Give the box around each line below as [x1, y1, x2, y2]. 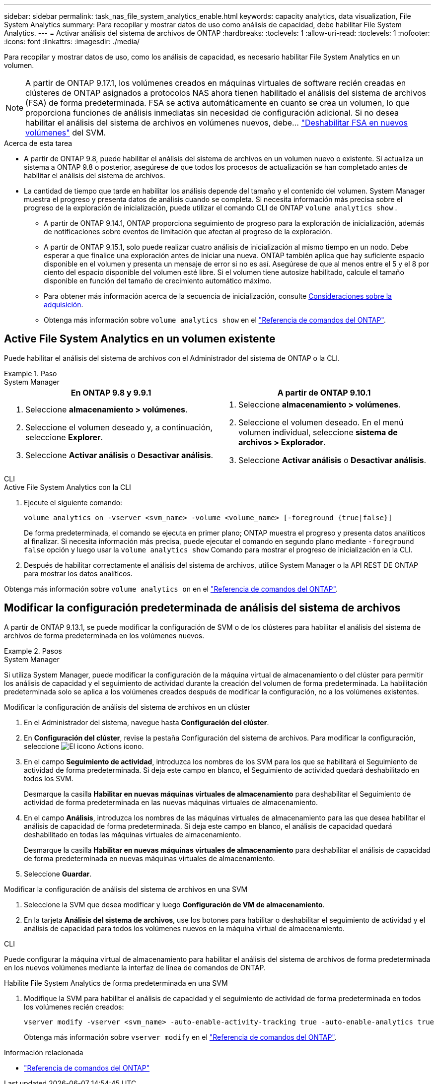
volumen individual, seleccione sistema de [238, 427, 398, 437]
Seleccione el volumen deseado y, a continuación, [25, 422, 213, 432]
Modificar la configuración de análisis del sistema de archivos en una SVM [4, 884, 248, 893]
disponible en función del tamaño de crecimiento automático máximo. [44, 276, 272, 285]
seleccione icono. [24, 742, 144, 750]
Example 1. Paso [4, 369, 57, 378]
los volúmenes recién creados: [24, 1002, 124, 1011]
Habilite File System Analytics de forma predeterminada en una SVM [4, 978, 228, 987]
